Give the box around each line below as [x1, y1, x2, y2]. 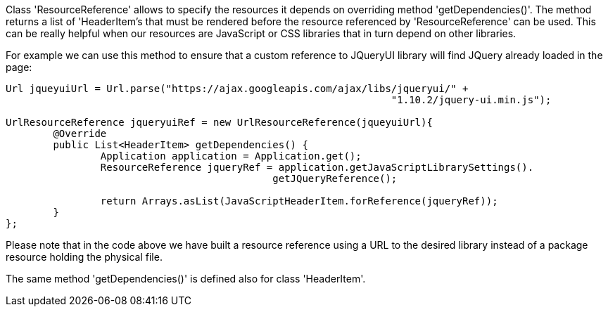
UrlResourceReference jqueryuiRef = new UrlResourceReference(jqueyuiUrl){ [6, 117, 433, 128]
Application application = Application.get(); [100, 150, 362, 162]
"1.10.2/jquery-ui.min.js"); [391, 94, 552, 105]
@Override [53, 128, 107, 139]
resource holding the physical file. [6, 251, 163, 263]
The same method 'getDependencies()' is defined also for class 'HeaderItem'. [6, 273, 366, 285]
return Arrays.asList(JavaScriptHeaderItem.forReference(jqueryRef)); [100, 195, 498, 207]
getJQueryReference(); [272, 173, 398, 184]
